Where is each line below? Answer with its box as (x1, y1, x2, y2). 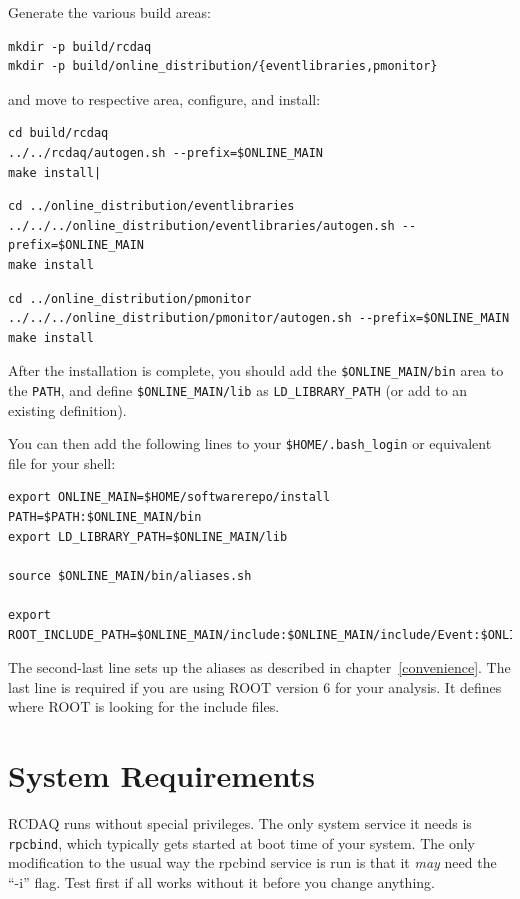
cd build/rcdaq (8, 126, 109, 141)
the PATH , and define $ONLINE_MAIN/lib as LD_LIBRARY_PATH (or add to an (8, 379, 468, 400)
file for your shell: (8, 452, 116, 473)
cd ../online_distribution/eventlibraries (8, 199, 295, 214)
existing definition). (8, 399, 127, 420)
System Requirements (8, 755, 315, 796)
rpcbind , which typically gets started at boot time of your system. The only (8, 832, 475, 853)
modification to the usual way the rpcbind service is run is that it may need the (8, 852, 497, 873)
